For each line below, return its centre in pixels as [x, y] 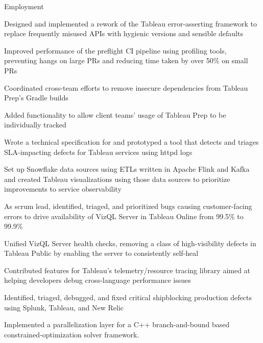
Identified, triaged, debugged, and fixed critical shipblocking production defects [128, 297]
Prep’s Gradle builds [36, 98]
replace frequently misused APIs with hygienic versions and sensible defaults [124, 33]
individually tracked [35, 125]
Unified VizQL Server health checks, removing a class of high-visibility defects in [130, 243]
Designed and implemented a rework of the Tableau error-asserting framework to [130, 23]
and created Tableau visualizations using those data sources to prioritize [117, 179]
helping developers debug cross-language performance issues [98, 280]
